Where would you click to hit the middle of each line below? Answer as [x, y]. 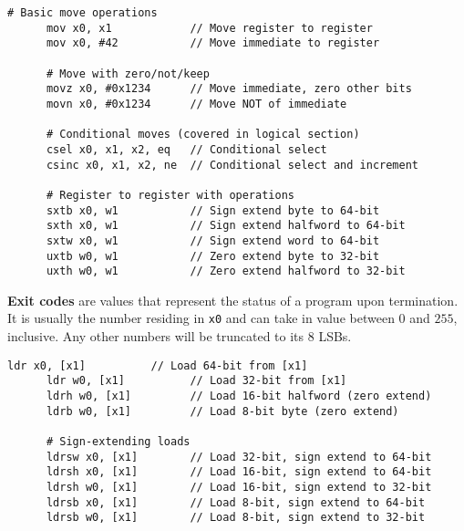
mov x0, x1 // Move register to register [209, 28]
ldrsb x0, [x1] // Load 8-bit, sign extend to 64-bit [236, 502]
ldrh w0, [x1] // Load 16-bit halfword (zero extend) [239, 396]
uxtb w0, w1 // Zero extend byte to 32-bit [213, 256]
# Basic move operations [82, 13]
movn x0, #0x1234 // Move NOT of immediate [196, 104]
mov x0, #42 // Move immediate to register [213, 43]
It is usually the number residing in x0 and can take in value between [201, 318]
